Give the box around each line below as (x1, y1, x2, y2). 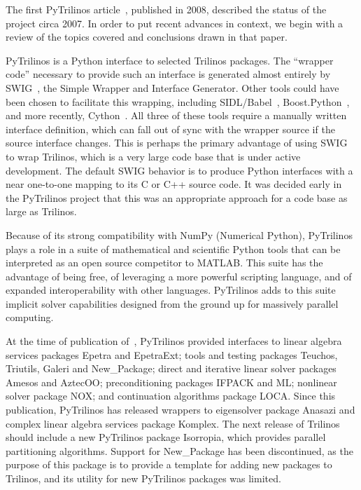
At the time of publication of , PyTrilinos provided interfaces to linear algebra (6, 334, 342, 348)
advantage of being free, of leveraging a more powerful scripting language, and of (6, 268, 352, 283)
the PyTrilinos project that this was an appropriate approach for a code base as (6, 190, 348, 205)
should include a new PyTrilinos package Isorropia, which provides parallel (6, 430, 326, 444)
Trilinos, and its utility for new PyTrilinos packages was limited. (6, 471, 281, 485)
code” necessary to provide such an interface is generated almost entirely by (6, 67, 331, 81)
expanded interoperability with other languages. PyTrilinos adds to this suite (6, 283, 336, 297)
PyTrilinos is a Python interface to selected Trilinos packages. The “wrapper (6, 53, 334, 67)
